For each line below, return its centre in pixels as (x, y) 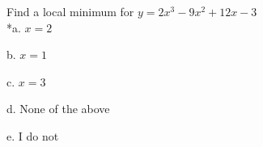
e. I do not (33, 135)
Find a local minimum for (70, 11)
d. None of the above (58, 109)
